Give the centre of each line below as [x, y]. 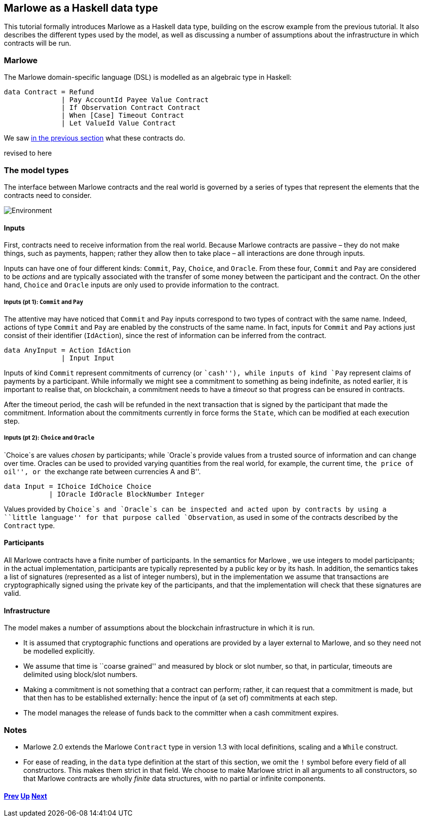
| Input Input [88, 358]
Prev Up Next [25, 796]
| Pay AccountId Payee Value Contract [135, 100]
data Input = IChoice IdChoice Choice [78, 486]
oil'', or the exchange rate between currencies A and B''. [102, 471]
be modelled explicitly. [59, 651]
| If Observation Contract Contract [131, 108]
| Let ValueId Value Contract [119, 123]
